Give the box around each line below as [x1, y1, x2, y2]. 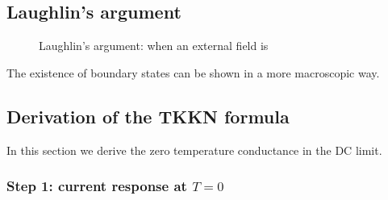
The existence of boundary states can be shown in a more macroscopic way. [6, 64, 380, 81]
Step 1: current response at [6, 176, 187, 196]
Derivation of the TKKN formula [6, 103, 290, 128]
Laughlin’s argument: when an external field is [39, 37, 269, 54]
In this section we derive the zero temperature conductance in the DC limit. [6, 141, 382, 158]
